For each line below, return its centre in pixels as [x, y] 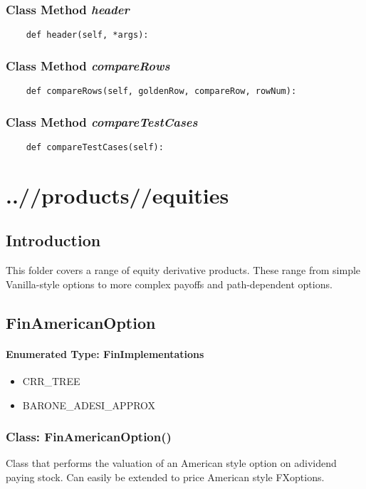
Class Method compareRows [88, 65]
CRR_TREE [51, 380]
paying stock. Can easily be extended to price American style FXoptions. [165, 477]
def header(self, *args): [87, 35]
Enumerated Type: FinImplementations [105, 353]
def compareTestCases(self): [95, 147]
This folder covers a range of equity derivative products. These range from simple [183, 270]
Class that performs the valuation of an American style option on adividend [171, 463]
